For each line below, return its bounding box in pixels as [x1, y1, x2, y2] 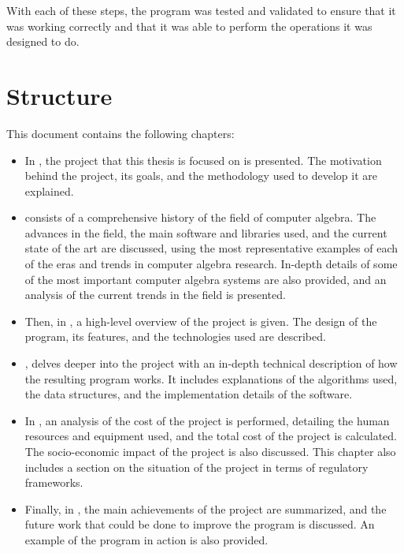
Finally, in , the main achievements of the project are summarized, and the [24, 500, 387, 517]
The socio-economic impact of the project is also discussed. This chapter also [24, 443, 396, 459]
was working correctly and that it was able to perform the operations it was [6, 17, 372, 34]
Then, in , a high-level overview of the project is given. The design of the [24, 312, 377, 329]
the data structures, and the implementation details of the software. [24, 386, 353, 402]
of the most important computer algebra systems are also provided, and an [24, 271, 387, 287]
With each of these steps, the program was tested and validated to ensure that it [6, 2, 396, 18]
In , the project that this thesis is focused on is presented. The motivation [24, 151, 382, 168]
